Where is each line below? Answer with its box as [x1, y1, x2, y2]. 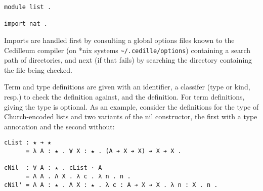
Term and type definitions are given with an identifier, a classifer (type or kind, [4, 81, 250, 92]
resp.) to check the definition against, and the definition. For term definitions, [4, 91, 245, 102]
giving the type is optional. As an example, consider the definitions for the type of [4, 101, 259, 112]
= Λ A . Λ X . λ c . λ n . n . [25, 173, 131, 180]
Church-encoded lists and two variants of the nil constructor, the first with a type [4, 111, 257, 122]
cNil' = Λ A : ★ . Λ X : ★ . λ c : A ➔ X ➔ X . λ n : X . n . [4, 181, 218, 188]
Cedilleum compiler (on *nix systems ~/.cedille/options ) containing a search [4, 44, 250, 55]
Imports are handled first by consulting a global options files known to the [4, 34, 235, 45]
